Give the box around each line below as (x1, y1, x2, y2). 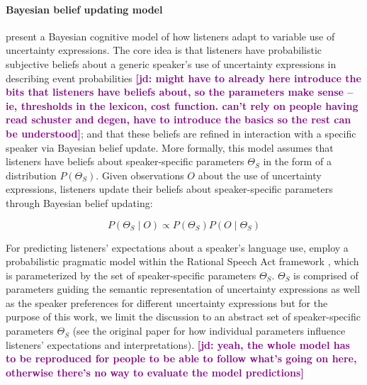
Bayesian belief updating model (6, 1, 163, 16)
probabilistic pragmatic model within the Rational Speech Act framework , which (6, 254, 359, 269)
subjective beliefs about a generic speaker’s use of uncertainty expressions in (6, 56, 337, 71)
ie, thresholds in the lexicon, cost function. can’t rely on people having (6, 98, 358, 113)
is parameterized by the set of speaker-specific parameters (6, 267, 256, 282)
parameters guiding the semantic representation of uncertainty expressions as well (6, 281, 361, 296)
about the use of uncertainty (198, 167, 322, 182)
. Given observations (96, 167, 184, 182)
